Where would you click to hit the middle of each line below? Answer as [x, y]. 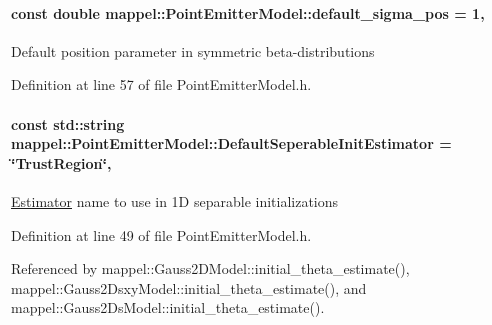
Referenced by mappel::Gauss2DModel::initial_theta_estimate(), [210, 268]
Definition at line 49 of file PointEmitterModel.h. [161, 234]
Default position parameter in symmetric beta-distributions [193, 50]
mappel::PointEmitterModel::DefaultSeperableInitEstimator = [231, 143]
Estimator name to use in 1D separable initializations [175, 200]
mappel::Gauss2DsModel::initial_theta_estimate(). [168, 307]
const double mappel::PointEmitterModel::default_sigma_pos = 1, [248, 12]
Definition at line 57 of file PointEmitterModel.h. [161, 84]
